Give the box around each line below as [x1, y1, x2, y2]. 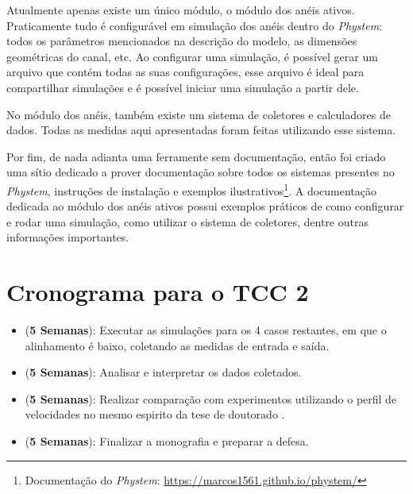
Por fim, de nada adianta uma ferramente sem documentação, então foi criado [6, 148, 386, 164]
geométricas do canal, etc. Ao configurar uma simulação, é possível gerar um [6, 48, 378, 64]
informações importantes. [6, 229, 129, 245]
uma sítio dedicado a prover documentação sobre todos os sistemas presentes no [6, 164, 395, 180]
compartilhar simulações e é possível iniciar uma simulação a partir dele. [6, 79, 359, 95]
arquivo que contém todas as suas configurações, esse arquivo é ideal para [6, 64, 365, 80]
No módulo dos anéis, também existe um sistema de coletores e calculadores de [6, 106, 391, 122]
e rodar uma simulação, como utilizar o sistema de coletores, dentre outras [6, 213, 369, 230]
